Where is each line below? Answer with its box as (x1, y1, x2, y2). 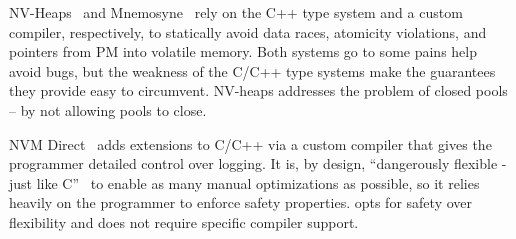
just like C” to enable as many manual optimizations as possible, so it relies (9, 172, 480, 193)
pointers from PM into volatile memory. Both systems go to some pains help (9, 41, 477, 62)
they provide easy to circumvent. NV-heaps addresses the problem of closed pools (9, 80, 508, 101)
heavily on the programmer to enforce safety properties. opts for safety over (9, 192, 472, 213)
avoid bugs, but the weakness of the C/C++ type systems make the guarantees (9, 60, 496, 81)
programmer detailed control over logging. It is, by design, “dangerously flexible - (9, 153, 507, 174)
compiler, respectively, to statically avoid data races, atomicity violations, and (9, 21, 487, 42)
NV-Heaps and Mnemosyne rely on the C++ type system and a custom (9, 2, 463, 22)
